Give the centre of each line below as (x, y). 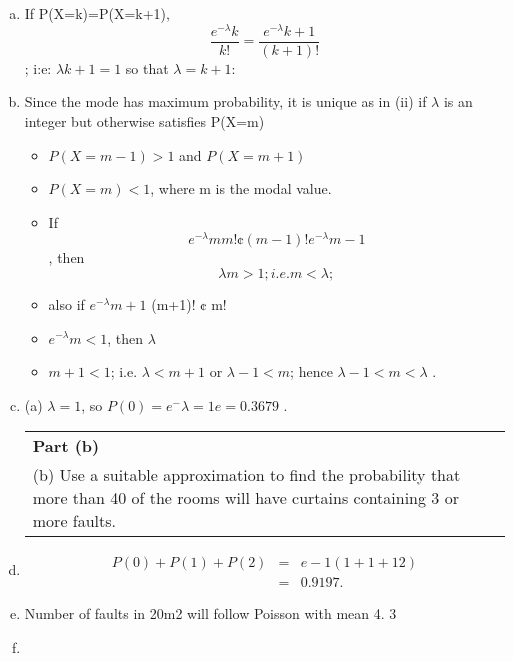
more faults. (74, 521)
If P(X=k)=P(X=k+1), (97, 13)
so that (147, 67)
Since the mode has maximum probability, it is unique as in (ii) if (225, 101)
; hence (311, 371)
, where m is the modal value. (241, 188)
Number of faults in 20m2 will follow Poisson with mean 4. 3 (210, 613)
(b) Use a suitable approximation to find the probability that (246, 475)
